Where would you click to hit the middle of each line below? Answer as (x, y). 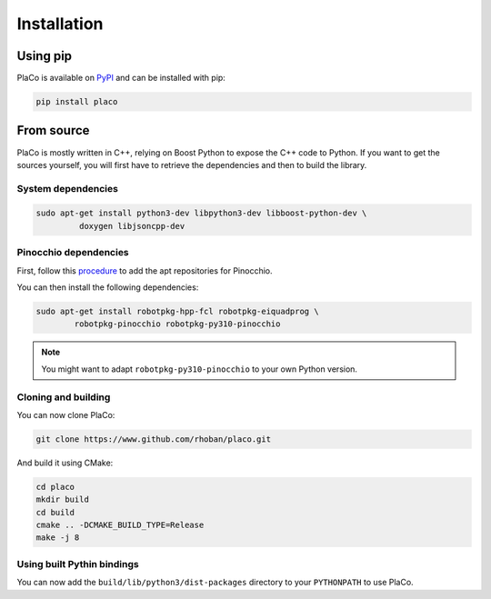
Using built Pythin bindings (78, 564)
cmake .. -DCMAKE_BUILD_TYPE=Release (120, 525)
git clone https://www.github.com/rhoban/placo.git (154, 439)
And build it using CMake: (65, 463)
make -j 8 (58, 538)
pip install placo (77, 102)
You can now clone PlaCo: (66, 414)
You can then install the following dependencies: (108, 287)
